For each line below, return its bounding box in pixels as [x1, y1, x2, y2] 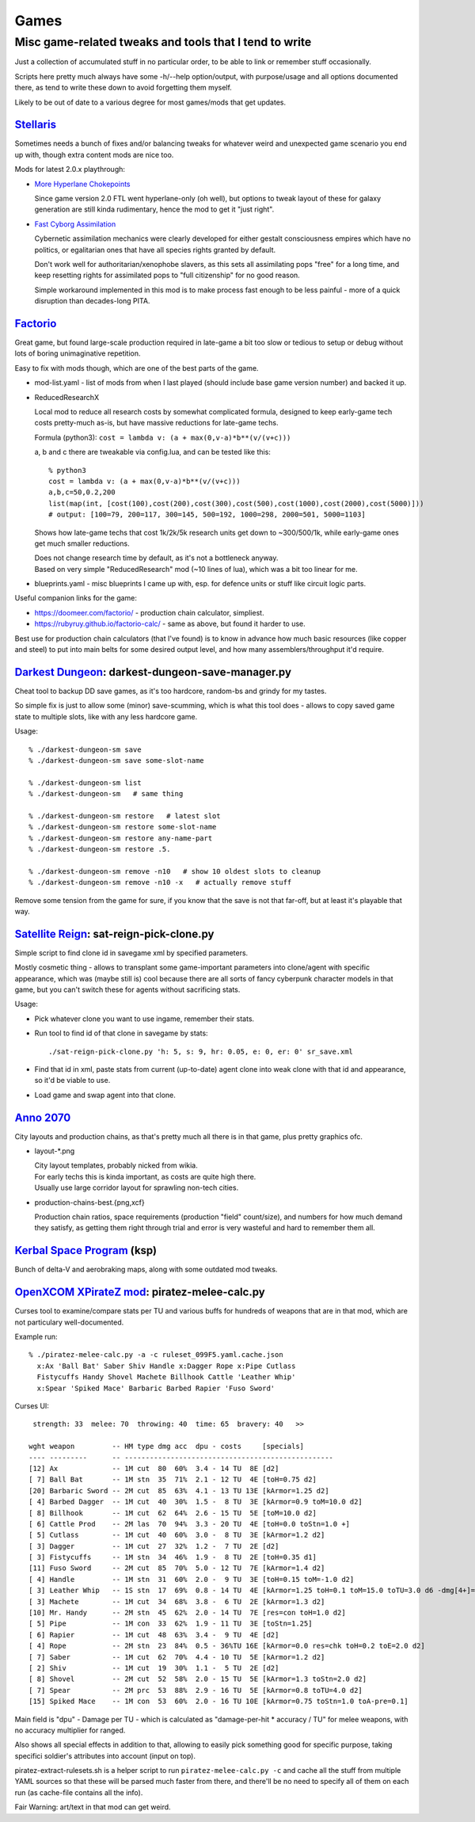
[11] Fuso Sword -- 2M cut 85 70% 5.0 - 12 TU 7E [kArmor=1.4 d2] [28, 1564, 325, 1572]
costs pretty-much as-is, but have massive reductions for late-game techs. [34, 418, 279, 428]
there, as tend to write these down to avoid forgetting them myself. [14, 83, 233, 93]
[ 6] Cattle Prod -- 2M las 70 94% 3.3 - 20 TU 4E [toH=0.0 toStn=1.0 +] [28, 1519, 351, 1528]
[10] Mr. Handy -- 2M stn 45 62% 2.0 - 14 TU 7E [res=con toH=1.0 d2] [28, 1608, 346, 1618]
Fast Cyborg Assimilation [34, 219, 116, 229]
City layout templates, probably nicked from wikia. [34, 1161, 198, 1170]
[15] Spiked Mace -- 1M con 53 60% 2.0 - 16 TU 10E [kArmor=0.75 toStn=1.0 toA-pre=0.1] [28, 1697, 409, 1706]
